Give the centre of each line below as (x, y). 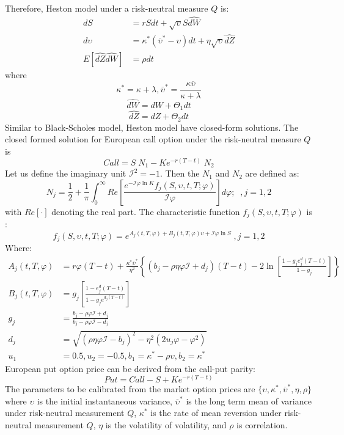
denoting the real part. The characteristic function (146, 211)
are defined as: (272, 173)
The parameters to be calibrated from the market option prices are (130, 389)
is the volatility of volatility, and (166, 424)
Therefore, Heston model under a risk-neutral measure (107, 8)
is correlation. (262, 424)
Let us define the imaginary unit (66, 173)
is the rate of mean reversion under (216, 413)
